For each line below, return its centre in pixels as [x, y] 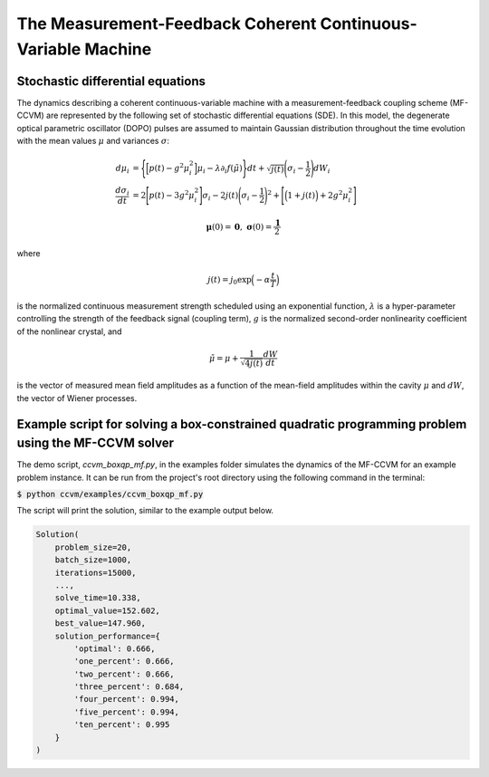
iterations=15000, [96, 572]
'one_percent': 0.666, [125, 662]
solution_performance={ [107, 636]
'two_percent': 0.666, [125, 674]
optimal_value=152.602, [107, 610]
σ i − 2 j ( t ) [221, 197]
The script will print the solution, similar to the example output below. [145, 511]
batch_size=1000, [93, 560]
